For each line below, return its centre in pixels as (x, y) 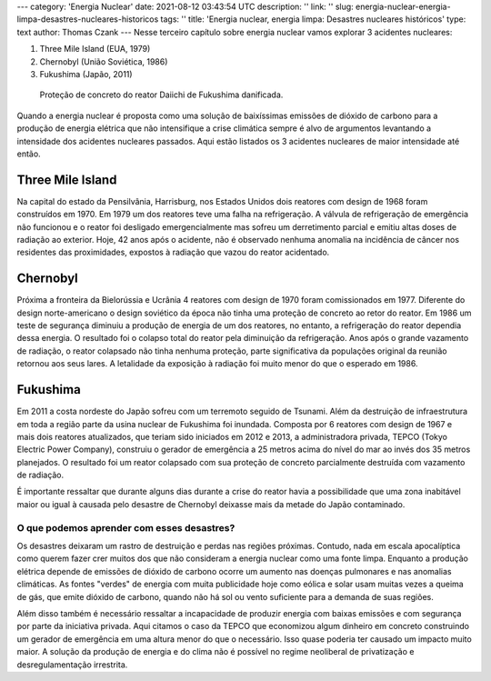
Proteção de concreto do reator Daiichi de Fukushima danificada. (161, 95)
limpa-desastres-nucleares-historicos (88, 19)
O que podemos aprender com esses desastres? (126, 527)
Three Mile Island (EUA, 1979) (95, 49)
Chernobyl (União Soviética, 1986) (104, 61)
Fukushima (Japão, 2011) (86, 74)
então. (29, 154)
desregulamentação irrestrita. (72, 665)
